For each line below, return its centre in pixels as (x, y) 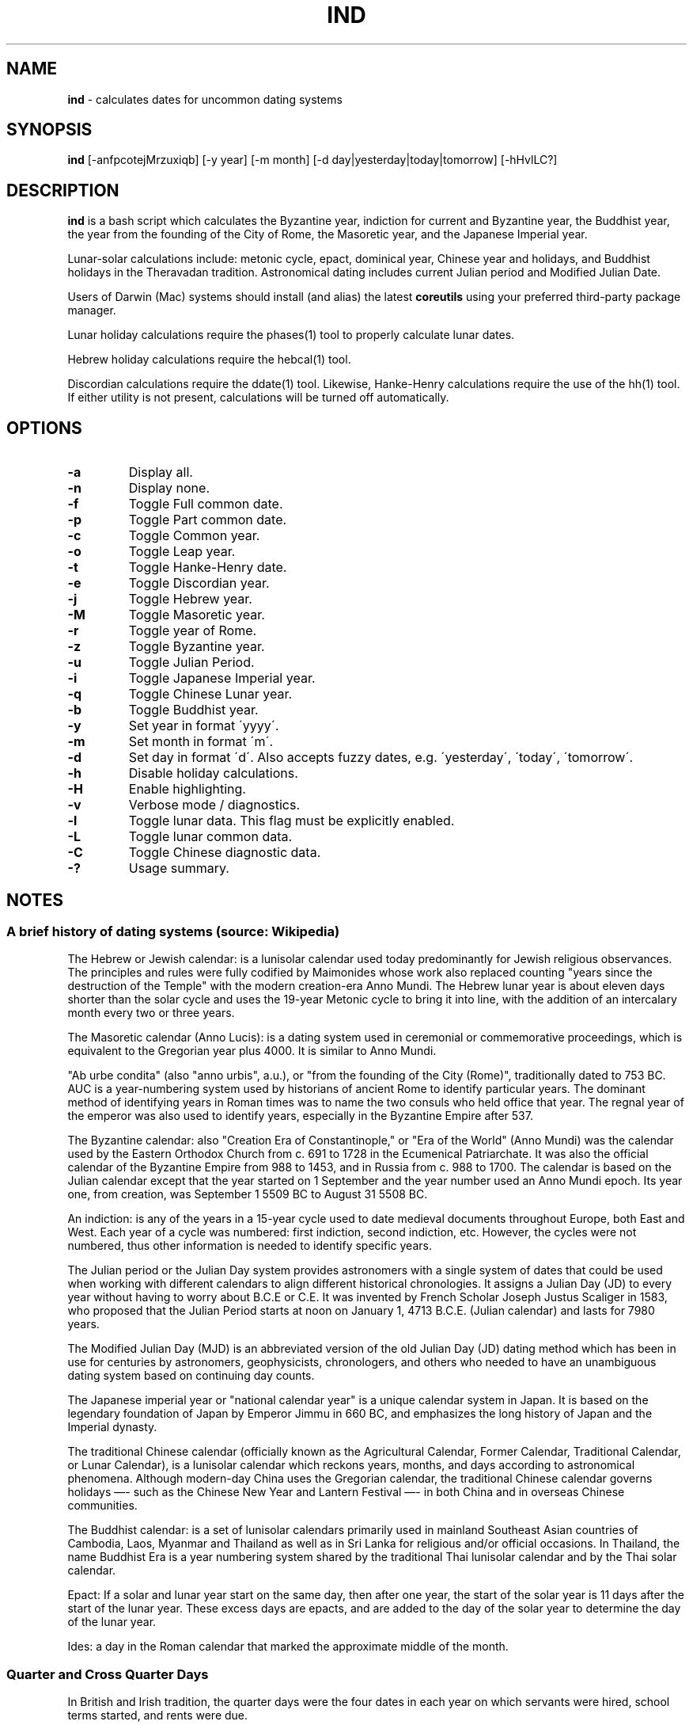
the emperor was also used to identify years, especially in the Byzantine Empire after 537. (300, 1116)
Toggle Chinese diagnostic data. (225, 853)
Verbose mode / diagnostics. (214, 805)
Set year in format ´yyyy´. (204, 726)
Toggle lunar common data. (210, 837)
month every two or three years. (151, 1013)
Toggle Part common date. (208, 520)
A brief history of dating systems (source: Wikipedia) (173, 931)
